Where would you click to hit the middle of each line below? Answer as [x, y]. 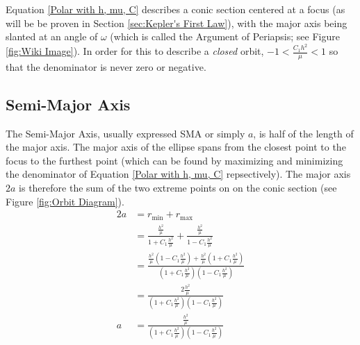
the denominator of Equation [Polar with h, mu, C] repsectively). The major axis [178, 174]
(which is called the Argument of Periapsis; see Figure [225, 36]
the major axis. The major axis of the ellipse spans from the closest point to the [176, 147]
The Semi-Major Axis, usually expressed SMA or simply [125, 133]
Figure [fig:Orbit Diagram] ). [65, 201]
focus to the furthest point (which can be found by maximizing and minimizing [174, 160]
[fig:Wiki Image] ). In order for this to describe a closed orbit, [135, 51]
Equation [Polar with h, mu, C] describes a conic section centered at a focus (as [175, 9]
